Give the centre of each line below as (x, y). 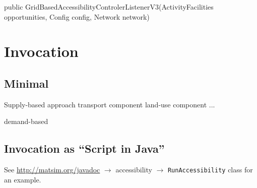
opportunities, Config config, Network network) (77, 16)
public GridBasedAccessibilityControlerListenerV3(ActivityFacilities (109, 7)
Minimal (26, 83)
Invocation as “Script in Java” (84, 148)
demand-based (26, 121)
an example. (23, 179)
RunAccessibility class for (210, 170)
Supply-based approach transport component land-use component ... (110, 104)
